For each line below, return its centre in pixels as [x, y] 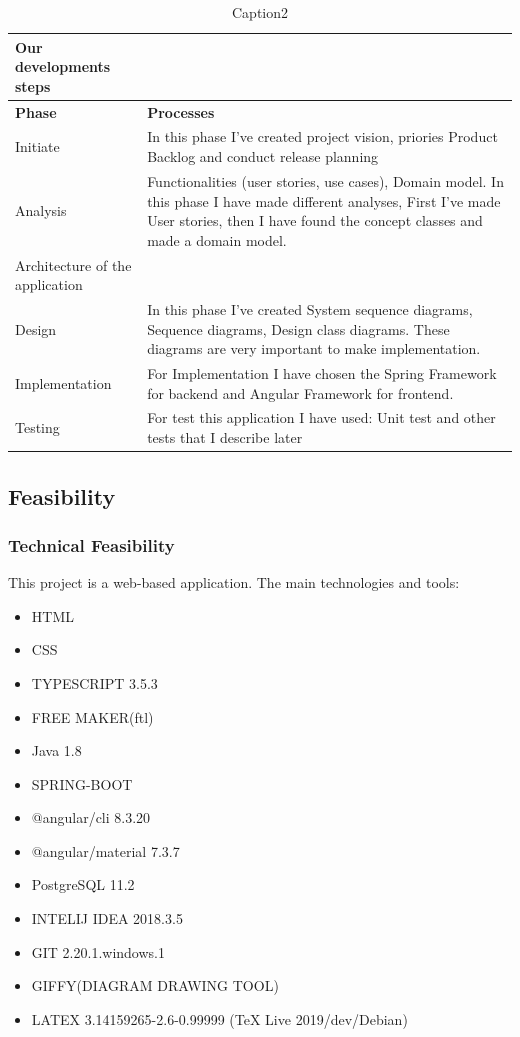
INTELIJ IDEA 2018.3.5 [107, 918]
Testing [37, 427]
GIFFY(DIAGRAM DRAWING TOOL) [155, 985]
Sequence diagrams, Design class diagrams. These [298, 328]
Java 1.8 [56, 750]
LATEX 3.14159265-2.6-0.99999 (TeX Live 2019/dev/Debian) [219, 1018]
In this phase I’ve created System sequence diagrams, [310, 308]
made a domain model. [217, 239]
